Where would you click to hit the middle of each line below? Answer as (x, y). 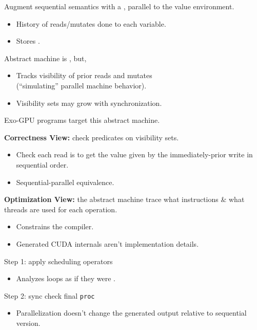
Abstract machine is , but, (45, 58)
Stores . (28, 41)
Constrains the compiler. (55, 226)
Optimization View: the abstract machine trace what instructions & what (124, 199)
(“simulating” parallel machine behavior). (81, 85)
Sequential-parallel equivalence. (65, 182)
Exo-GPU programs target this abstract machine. (82, 120)
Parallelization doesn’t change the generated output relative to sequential (131, 313)
